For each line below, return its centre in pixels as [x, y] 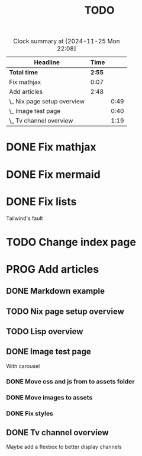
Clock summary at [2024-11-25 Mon [67, 41]
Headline [47, 62]
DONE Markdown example [56, 291]
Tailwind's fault [25, 218]
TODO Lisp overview [45, 331]
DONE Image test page [49, 352]
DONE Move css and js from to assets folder [70, 381]
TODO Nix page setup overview [65, 311]
